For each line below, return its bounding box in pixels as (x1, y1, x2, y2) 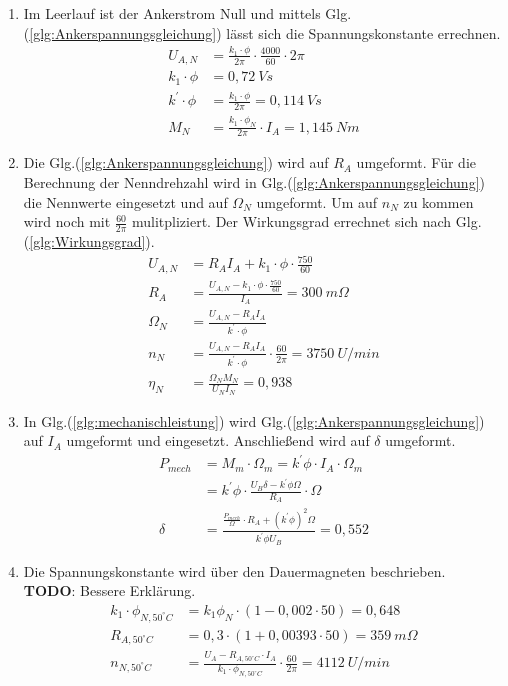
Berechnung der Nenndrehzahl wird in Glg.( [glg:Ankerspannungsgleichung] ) (23, 171, 485, 192)
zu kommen (403, 191, 474, 212)
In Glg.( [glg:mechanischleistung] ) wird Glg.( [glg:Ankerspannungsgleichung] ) (23, 410, 485, 431)
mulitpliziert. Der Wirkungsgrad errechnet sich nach (132, 211, 452, 232)
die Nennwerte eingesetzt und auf (23, 191, 228, 212)
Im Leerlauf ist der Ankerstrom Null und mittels (23, 3, 321, 23)
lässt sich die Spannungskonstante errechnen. (226, 22, 501, 43)
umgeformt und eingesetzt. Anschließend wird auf (66, 430, 370, 451)
